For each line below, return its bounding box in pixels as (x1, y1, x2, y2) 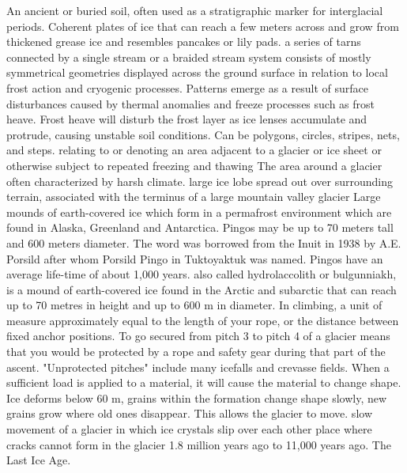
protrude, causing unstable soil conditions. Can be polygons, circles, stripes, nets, (6, 126, 400, 142)
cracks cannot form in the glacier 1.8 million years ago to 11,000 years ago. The (6, 436, 391, 452)
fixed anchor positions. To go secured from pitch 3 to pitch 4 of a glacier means (6, 327, 390, 344)
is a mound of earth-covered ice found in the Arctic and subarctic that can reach (6, 281, 397, 297)
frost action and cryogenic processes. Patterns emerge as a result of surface (6, 79, 368, 96)
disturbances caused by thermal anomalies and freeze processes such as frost (6, 95, 375, 112)
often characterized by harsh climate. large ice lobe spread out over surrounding (6, 172, 393, 189)
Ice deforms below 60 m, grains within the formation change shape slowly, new (6, 389, 387, 406)
